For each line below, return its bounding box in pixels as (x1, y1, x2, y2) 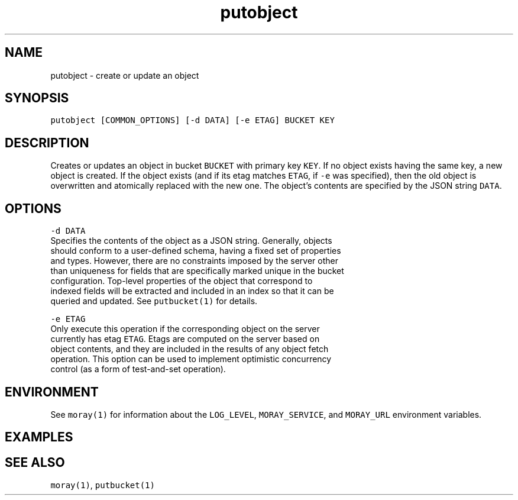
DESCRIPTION (5, 135, 89, 150)
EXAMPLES (5, 430, 73, 445)
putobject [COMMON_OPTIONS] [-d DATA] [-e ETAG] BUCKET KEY (50, 115, 335, 125)
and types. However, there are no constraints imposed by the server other (50, 256, 339, 266)
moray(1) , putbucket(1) (50, 480, 155, 491)
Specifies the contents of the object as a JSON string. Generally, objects (50, 236, 332, 246)
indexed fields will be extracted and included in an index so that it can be (50, 286, 334, 296)
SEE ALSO (5, 454, 65, 470)
